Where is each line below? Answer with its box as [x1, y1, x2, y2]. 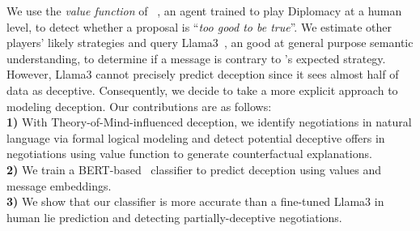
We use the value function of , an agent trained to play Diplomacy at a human [6, 2, 402, 19]
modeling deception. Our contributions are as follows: [6, 97, 272, 114]
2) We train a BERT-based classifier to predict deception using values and [6, 160, 382, 178]
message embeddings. [6, 177, 112, 194]
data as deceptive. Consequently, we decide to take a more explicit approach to [6, 81, 398, 98]
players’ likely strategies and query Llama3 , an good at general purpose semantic [6, 34, 414, 51]
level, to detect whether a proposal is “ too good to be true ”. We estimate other [6, 18, 392, 35]
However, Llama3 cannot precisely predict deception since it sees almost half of [6, 66, 399, 83]
